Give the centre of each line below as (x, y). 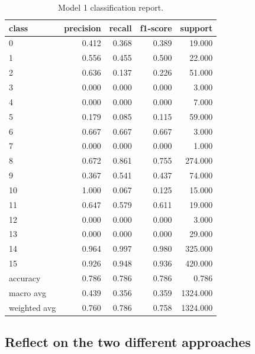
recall (120, 27)
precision (83, 27)
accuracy (25, 277)
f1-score (156, 27)
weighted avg (33, 307)
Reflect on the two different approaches (128, 342)
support (196, 27)
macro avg (28, 292)
